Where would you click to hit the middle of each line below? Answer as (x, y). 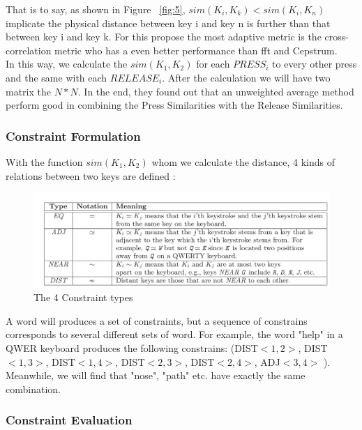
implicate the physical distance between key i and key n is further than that (168, 23)
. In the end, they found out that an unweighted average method (216, 91)
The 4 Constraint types (83, 297)
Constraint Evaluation (69, 420)
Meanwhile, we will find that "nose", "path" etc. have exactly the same (156, 375)
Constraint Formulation (73, 136)
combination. (33, 389)
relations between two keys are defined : (91, 175)
